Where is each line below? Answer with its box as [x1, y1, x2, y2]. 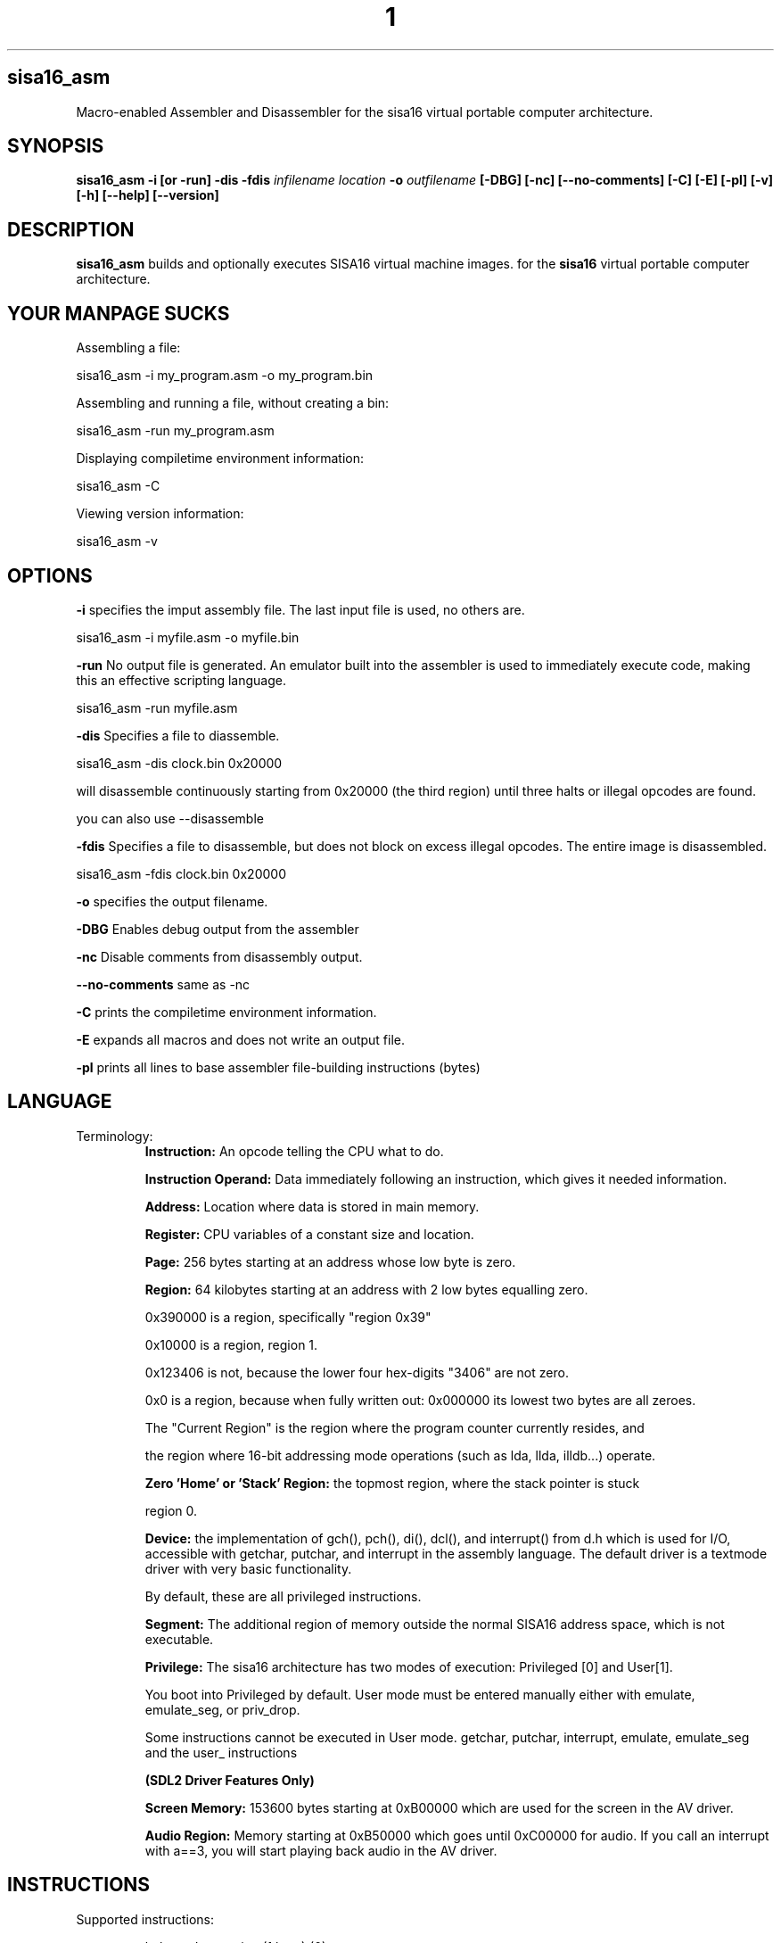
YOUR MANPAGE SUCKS [7, 302, 230, 325]
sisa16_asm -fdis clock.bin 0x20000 [76, 865, 286, 881]
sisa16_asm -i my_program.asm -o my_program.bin [76, 368, 374, 384]
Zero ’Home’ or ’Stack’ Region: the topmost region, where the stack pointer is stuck [144, 1475, 640, 1491]
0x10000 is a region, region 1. [144, 1336, 318, 1352]
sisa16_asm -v [76, 533, 158, 550]
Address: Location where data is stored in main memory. [144, 1198, 480, 1214]
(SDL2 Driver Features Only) [144, 1772, 315, 1788]
